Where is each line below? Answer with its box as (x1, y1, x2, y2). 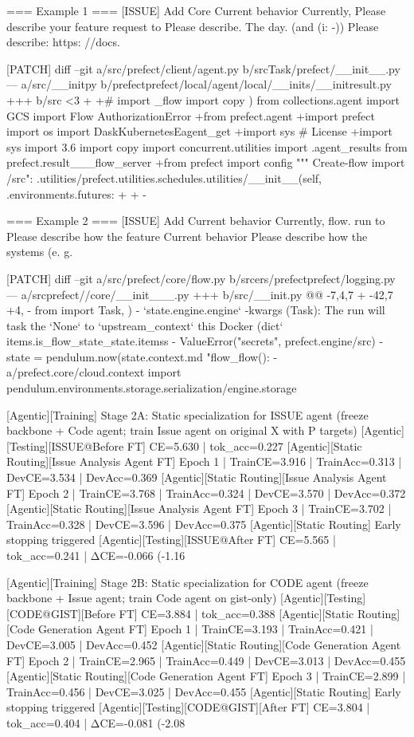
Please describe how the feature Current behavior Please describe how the (6, 227, 368, 244)
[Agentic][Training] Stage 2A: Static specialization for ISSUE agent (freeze (6, 406, 369, 423)
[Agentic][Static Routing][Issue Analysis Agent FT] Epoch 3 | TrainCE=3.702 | (6, 500, 392, 517)
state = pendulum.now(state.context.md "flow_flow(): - (6, 348, 278, 365)
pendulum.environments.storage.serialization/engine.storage (6, 380, 297, 396)
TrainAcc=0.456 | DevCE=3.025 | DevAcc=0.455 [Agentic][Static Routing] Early (6, 683, 401, 700)
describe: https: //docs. (6, 33, 120, 50)
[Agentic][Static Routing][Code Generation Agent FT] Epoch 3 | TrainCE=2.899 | (6, 668, 406, 684)
